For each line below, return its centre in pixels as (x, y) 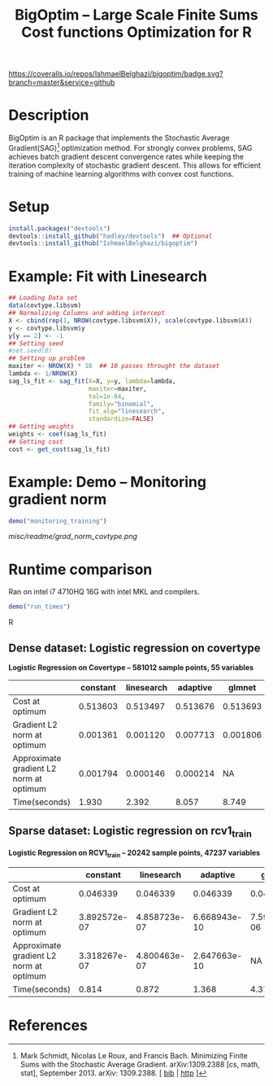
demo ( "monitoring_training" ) (58, 521)
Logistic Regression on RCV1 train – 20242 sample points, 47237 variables (134, 854)
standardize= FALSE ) (121, 419)
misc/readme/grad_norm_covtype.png (73, 536)
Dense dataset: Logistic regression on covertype (135, 648)
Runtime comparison (80, 569)
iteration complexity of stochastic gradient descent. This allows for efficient (135, 165)
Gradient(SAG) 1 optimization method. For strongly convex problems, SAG (130, 147)
